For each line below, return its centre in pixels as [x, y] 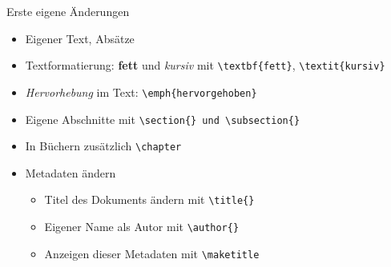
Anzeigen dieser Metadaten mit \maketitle [152, 253]
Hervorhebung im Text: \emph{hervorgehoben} [141, 92]
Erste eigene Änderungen [68, 11]
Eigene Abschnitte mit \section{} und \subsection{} [163, 119]
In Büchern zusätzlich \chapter [103, 146]
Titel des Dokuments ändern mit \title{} [149, 199]
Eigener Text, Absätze [80, 38]
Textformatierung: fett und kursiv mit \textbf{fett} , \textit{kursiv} [205, 65]
